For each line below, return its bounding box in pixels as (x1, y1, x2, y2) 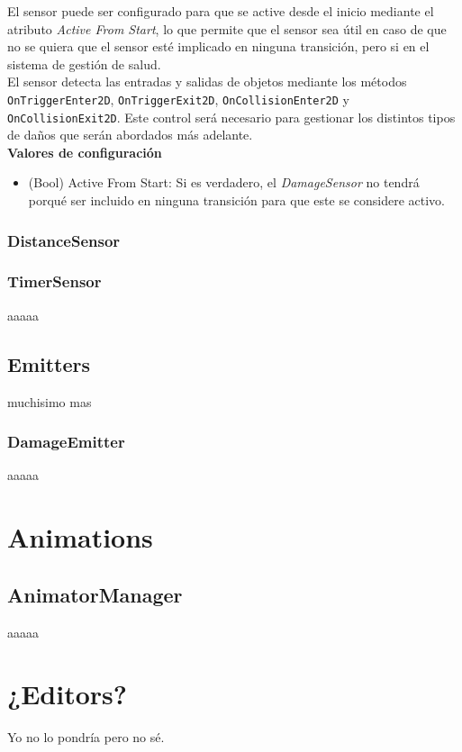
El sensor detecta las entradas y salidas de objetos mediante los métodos (7, 72, 407, 91)
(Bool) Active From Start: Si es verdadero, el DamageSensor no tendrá (28, 173, 420, 192)
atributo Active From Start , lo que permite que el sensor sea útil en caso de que (7, 19, 447, 38)
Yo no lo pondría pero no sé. (7, 728, 165, 747)
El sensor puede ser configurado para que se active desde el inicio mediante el (7, 2, 434, 20)
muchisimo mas (7, 392, 92, 411)
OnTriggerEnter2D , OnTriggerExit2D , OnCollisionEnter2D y (7, 89, 349, 108)
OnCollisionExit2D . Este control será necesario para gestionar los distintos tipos (7, 107, 456, 126)
